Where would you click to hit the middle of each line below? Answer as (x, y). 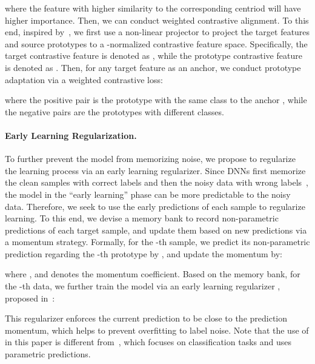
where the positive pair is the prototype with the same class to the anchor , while (156, 100)
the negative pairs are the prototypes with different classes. (114, 111)
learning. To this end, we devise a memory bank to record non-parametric (142, 218)
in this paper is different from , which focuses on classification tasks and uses (148, 342)
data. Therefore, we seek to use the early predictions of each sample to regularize (155, 206)
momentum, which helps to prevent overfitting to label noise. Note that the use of (157, 330)
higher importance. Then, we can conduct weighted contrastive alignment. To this (157, 20)
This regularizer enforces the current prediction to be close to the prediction (146, 318)
